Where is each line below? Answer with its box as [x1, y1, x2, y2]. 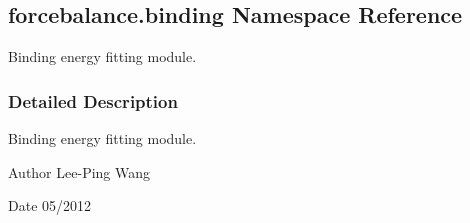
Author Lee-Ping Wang [8, 161, 151, 182]
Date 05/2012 [8, 195, 92, 216]
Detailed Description [8, 88, 178, 113]
